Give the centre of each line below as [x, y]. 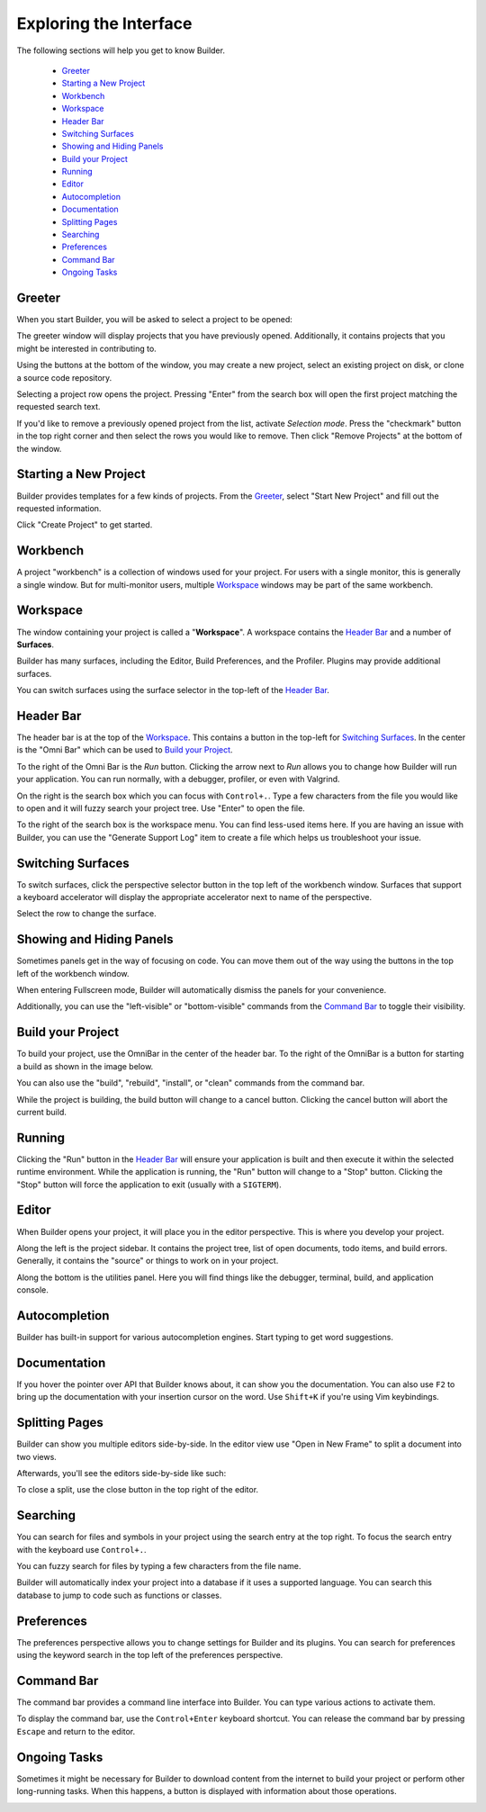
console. [33, 1290]
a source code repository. [64, 377]
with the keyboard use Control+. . [81, 1549]
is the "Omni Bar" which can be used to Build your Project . [125, 750]
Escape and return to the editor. [76, 1731]
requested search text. [58, 407]
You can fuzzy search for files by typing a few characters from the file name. [159, 1566]
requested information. [59, 508]
